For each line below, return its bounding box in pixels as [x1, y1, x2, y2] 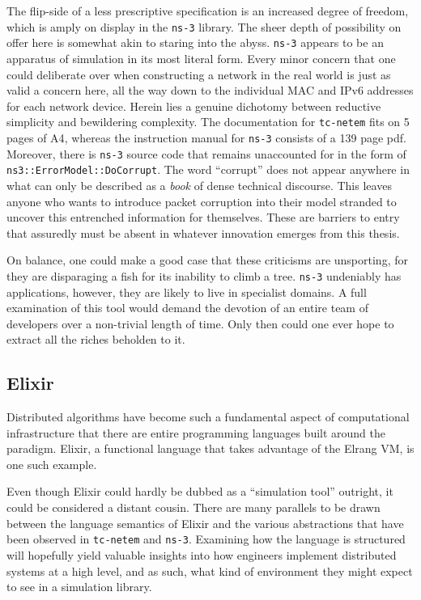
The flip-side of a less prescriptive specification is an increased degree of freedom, [6, 2, 409, 19]
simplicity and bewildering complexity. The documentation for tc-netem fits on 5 [6, 113, 410, 130]
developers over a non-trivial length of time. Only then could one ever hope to [6, 315, 394, 332]
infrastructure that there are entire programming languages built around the [6, 424, 386, 441]
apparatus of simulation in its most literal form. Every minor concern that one [6, 49, 396, 66]
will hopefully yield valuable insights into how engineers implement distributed [6, 546, 397, 563]
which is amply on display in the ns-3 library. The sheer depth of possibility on [6, 18, 402, 35]
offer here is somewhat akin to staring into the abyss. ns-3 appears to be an [6, 34, 384, 51]
